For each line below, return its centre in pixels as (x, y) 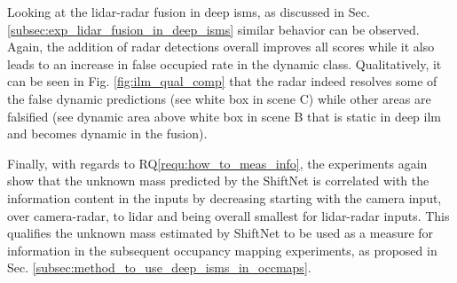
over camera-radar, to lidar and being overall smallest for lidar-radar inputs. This (228, 215)
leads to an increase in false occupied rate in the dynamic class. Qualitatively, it (225, 63)
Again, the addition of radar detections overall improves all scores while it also (221, 47)
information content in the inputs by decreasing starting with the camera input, (225, 197)
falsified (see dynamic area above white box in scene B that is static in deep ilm (225, 116)
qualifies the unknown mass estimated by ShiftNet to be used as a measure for (221, 233)
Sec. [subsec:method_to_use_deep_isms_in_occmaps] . (159, 267)
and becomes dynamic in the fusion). (107, 134)
